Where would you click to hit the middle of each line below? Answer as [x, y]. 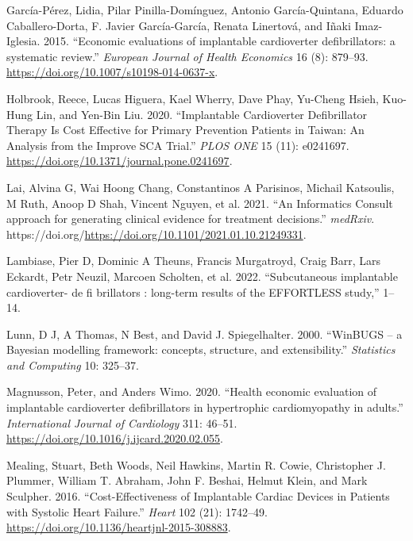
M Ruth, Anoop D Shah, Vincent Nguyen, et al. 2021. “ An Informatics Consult [200, 203]
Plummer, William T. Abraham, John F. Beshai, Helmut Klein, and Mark [187, 480]
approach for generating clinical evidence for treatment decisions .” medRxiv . [191, 219]
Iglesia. [23, 41]
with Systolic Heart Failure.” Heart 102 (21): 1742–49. [137, 511]
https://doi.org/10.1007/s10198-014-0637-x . [112, 72]
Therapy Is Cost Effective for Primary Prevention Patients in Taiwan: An [185, 130]
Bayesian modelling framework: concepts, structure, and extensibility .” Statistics [201, 349]
